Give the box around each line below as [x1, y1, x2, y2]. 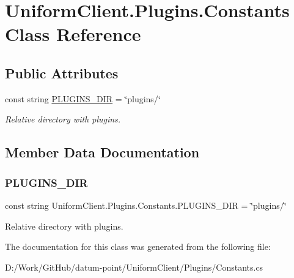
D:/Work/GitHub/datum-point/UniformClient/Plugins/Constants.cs [5, 260, 263, 273]
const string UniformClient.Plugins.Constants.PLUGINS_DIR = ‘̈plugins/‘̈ [5, 198, 287, 211]
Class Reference [5, 21, 141, 47]
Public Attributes [5, 63, 119, 82]
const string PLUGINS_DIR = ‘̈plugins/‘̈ [5, 92, 161, 105]
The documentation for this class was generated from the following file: [5, 240, 271, 253]
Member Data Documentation [5, 143, 200, 162]
